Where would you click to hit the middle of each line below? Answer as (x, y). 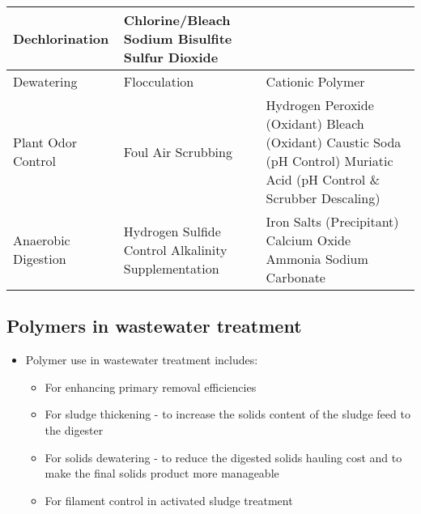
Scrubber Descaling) (323, 198)
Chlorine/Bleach (177, 20)
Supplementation (171, 268)
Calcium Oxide (308, 240)
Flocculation (159, 81)
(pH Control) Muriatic (330, 161)
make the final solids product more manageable (162, 473)
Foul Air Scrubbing (178, 151)
